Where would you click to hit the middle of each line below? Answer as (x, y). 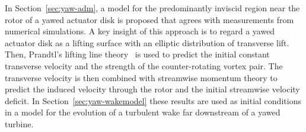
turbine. (19, 123)
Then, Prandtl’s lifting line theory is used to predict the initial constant (137, 54)
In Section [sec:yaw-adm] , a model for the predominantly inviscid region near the (152, 8)
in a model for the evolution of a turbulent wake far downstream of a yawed (143, 112)
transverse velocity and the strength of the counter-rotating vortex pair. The (144, 65)
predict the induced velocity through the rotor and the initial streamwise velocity (152, 89)
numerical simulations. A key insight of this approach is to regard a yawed (140, 31)
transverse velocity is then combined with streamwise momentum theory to (141, 77)
